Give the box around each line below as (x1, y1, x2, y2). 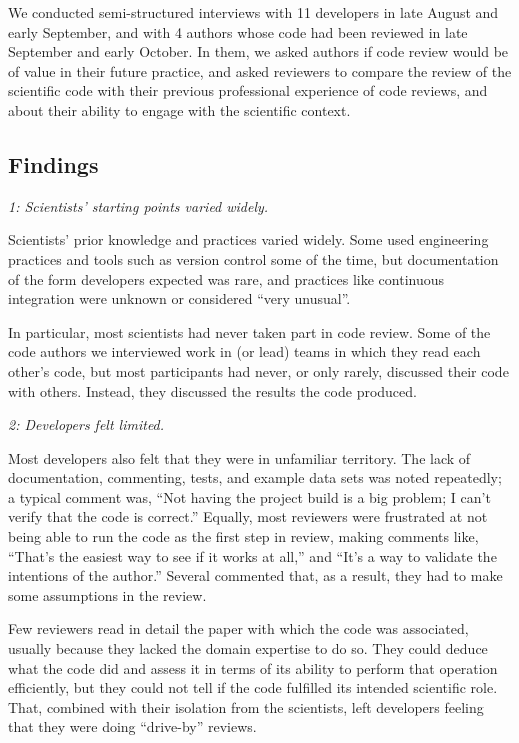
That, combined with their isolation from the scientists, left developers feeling (8, 696, 484, 717)
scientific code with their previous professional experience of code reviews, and (8, 80, 488, 101)
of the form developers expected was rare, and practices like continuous (8, 268, 445, 289)
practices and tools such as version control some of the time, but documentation (8, 248, 499, 269)
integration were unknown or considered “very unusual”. (8, 288, 351, 309)
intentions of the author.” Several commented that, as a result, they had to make (8, 565, 503, 586)
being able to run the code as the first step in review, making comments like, (8, 526, 479, 547)
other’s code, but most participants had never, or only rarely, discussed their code (8, 360, 509, 381)
